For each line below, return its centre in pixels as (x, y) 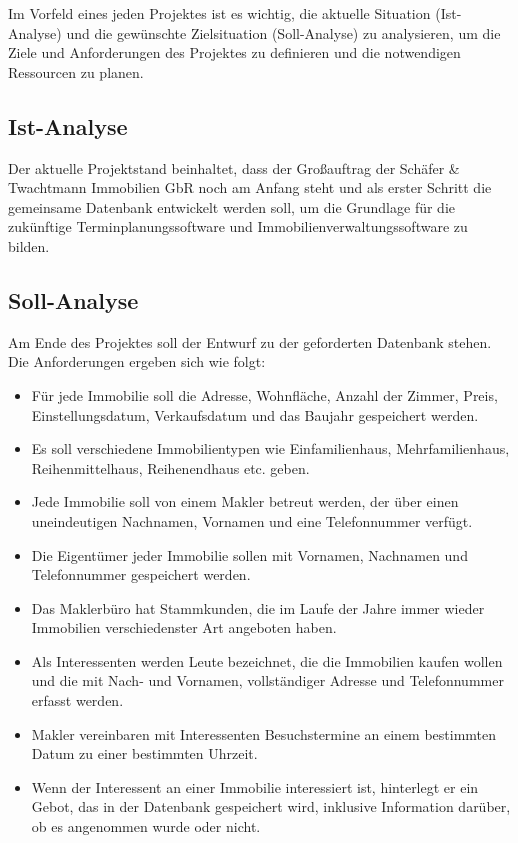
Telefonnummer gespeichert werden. (141, 574)
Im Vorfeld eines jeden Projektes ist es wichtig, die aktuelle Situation (219, 13)
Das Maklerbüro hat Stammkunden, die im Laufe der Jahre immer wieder (258, 607)
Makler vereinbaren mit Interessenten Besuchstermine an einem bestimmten (264, 733)
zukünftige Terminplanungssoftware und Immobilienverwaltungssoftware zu (238, 226)
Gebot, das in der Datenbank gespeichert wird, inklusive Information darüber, (271, 806)
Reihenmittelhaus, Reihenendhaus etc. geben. (170, 467)
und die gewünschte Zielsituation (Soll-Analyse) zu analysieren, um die (283, 32)
